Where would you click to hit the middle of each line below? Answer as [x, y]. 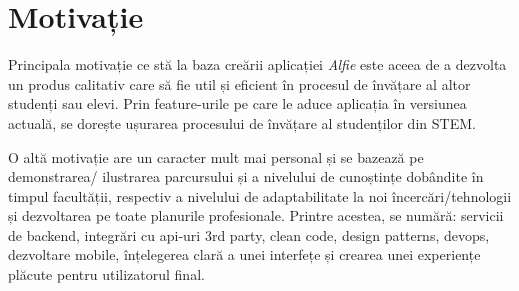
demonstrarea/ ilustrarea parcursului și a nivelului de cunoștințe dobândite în [246, 176]
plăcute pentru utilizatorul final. [106, 274]
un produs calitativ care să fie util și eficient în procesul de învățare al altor [239, 83]
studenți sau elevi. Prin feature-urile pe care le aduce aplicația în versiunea [237, 103]
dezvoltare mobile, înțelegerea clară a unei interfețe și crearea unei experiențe [244, 254]
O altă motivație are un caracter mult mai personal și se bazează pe [216, 156]
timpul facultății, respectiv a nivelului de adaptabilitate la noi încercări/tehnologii [260, 195]
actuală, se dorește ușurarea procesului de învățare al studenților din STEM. [242, 122]
